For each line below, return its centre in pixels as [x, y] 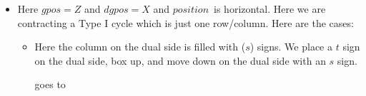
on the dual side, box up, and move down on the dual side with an [180, 60]
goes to [50, 84]
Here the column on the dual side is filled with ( [140, 47]
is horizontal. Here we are [270, 9]
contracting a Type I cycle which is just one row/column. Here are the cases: [186, 22]
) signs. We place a [291, 47]
